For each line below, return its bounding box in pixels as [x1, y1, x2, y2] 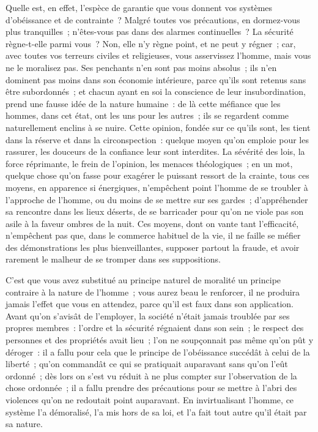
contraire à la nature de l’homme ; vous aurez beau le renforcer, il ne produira [6, 285, 300, 298]
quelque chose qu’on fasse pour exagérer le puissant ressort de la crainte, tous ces [6, 169, 309, 182]
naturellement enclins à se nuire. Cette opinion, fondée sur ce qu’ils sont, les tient [6, 121, 311, 133]
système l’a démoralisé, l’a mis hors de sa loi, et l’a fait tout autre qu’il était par [6, 405, 307, 418]
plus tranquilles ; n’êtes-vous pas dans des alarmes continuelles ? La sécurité [6, 25, 294, 38]
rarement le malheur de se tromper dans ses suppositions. [6, 253, 221, 266]
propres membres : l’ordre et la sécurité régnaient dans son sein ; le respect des [6, 321, 304, 334]
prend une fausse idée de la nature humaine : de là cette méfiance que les [6, 97, 281, 110]
